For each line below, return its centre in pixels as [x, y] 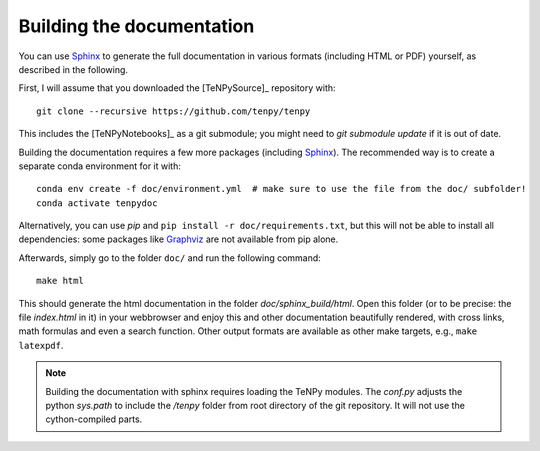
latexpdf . [41, 345]
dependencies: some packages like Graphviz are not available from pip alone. [178, 239]
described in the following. [73, 69]
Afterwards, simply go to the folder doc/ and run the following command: [170, 257]
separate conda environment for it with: [100, 166]
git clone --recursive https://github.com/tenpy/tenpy [173, 111]
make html [60, 281]
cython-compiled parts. [94, 419]
